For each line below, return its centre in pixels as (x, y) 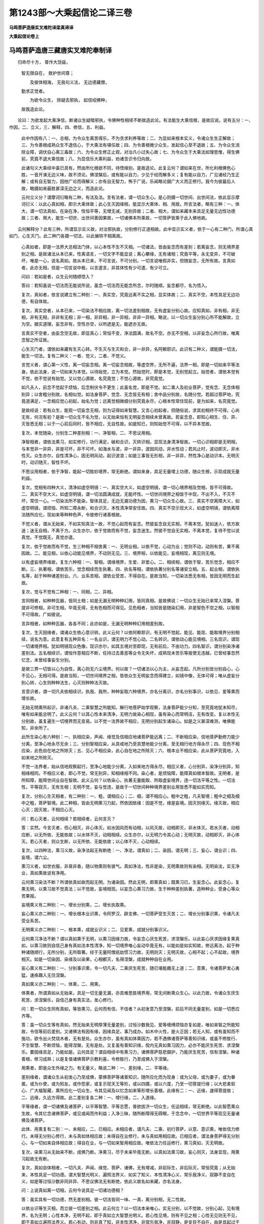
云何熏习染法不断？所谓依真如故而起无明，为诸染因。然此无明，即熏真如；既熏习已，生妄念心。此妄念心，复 (130, 882)
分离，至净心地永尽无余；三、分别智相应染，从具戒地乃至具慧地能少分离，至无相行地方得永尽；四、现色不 (128, 744)
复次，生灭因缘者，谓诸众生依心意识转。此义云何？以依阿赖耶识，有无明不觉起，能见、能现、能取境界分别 (128, 632)
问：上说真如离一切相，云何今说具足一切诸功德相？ (73, 1190)
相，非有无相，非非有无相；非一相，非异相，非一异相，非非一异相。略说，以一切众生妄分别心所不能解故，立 (130, 317)
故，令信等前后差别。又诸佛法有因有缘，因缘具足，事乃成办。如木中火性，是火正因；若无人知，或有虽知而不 (130, 1032)
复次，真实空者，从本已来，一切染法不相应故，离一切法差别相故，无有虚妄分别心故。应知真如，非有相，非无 (130, 310)
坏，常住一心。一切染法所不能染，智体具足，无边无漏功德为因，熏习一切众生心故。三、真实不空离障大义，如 (130, 501)
